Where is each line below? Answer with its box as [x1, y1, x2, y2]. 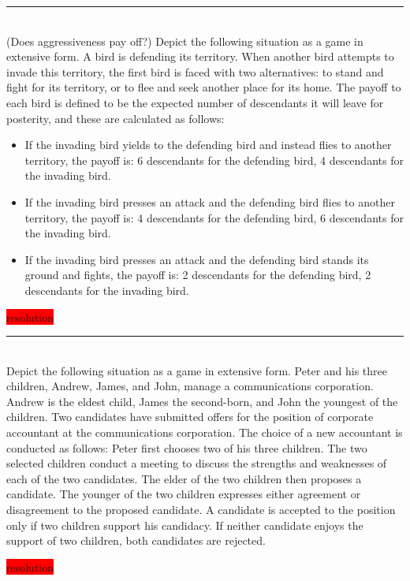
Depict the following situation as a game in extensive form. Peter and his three [6, 362, 388, 378]
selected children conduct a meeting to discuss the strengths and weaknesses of [6, 455, 387, 471]
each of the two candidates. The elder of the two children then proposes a [6, 470, 362, 486]
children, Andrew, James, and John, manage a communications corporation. [6, 378, 374, 394]
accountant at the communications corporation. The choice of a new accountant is [6, 424, 403, 441]
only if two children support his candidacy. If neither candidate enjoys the [6, 516, 363, 533]
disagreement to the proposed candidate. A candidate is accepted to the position [6, 501, 396, 518]
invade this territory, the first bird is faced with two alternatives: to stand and [6, 63, 384, 80]
